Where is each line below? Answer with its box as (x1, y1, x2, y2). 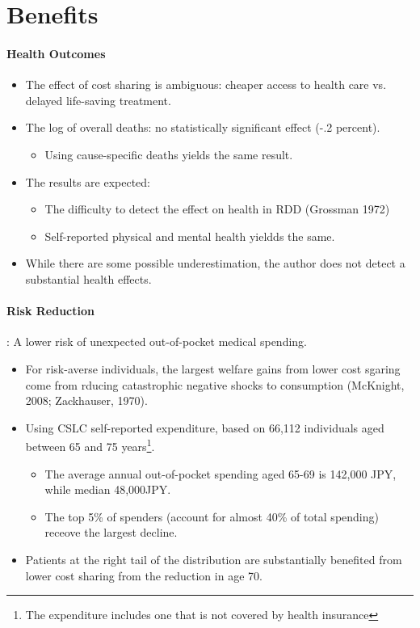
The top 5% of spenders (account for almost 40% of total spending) (44, 508, 379, 525)
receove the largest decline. (44, 524, 178, 541)
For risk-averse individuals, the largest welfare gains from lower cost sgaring (25, 360, 401, 377)
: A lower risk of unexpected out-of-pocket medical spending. (6, 333, 308, 350)
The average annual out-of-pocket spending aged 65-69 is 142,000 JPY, (44, 465, 397, 482)
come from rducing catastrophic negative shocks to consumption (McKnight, (25, 376, 405, 393)
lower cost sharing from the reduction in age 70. (25, 567, 262, 584)
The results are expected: (25, 173, 151, 190)
